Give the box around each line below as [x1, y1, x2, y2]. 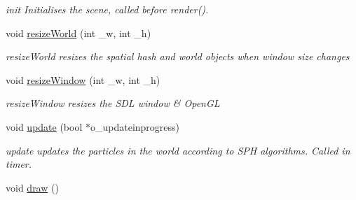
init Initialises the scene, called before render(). [6, 2, 209, 16]
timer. [6, 157, 32, 171]
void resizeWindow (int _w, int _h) [6, 72, 160, 87]
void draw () [6, 180, 59, 194]
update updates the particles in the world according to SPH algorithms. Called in [6, 143, 350, 157]
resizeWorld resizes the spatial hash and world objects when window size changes [6, 49, 350, 64]
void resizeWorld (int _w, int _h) [6, 25, 151, 40]
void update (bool [6, 119, 83, 134]
